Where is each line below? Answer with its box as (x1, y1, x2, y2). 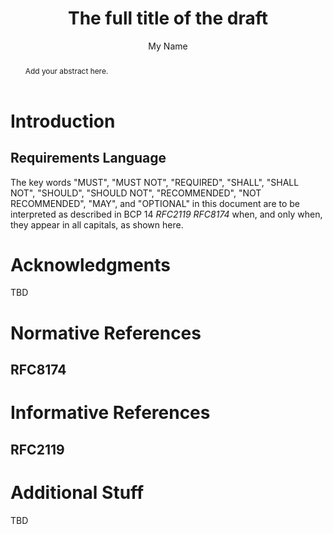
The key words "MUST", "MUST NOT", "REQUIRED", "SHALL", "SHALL (10, 176, 300, 188)
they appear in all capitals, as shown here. (10, 218, 184, 231)
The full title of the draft (67, 7, 269, 30)
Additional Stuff (10, 481, 145, 504)
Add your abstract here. (24, 65, 109, 76)
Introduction (10, 110, 116, 132)
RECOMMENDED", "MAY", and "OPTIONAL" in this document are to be (10, 197, 300, 209)
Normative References (10, 322, 202, 344)
